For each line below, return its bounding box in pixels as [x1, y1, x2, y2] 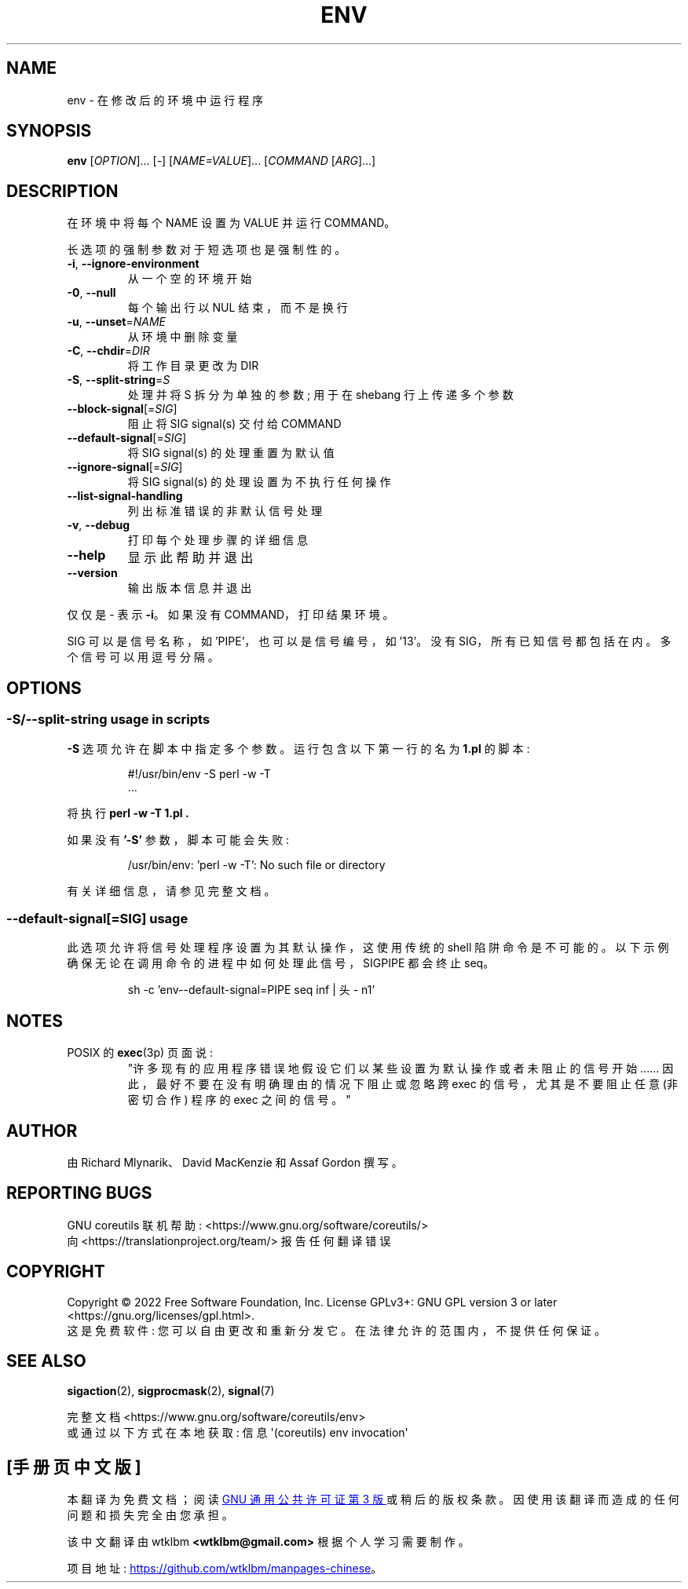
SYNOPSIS [6, 121, 92, 141]
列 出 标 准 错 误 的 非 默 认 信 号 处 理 [127, 504, 322, 518]
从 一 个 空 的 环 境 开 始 [127, 272, 252, 286]
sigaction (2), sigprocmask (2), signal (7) [67, 1384, 275, 1398]
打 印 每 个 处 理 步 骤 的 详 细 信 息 [127, 533, 309, 547]
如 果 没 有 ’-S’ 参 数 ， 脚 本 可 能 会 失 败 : [67, 832, 290, 846]
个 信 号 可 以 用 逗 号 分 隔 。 [67, 650, 219, 664]
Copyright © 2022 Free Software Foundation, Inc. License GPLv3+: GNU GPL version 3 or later [67, 1295, 558, 1309]
